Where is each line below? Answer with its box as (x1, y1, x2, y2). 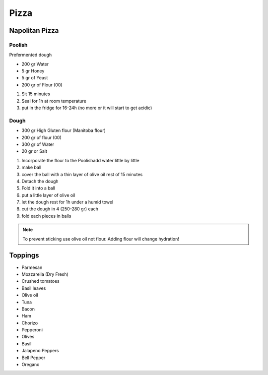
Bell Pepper (21, 355, 46, 361)
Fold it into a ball (21, 185, 56, 191)
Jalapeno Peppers (21, 348, 59, 354)
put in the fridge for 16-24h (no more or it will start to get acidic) (21, 105, 152, 111)
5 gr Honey (21, 68, 45, 74)
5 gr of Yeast (21, 75, 48, 81)
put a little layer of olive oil (21, 192, 75, 198)
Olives (21, 334, 35, 340)
